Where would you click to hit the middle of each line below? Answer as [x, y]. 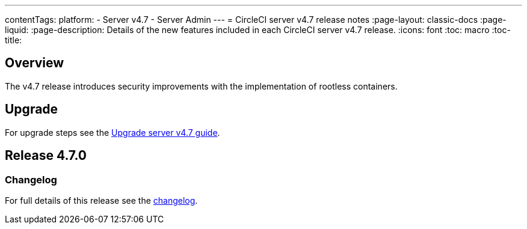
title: [14, 40]
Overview [35, 63]
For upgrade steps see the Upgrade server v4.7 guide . [112, 132]
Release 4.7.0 [46, 156]
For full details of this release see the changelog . [101, 200]
